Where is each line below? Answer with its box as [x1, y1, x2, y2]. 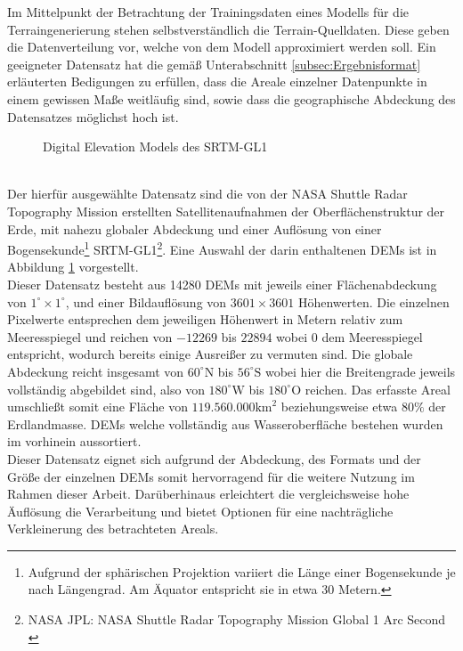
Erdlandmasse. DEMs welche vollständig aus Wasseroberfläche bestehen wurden [7, 414, 443, 433]
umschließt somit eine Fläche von [7, 397, 188, 416]
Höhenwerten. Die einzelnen [297, 292, 450, 311]
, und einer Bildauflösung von [65, 292, 227, 311]
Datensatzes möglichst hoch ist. [7, 107, 179, 126]
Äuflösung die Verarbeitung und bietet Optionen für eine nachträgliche [7, 501, 394, 520]
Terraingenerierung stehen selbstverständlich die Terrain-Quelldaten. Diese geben [7, 20, 450, 38]
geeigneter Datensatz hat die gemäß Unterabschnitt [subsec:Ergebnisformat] [7, 54, 421, 73]
